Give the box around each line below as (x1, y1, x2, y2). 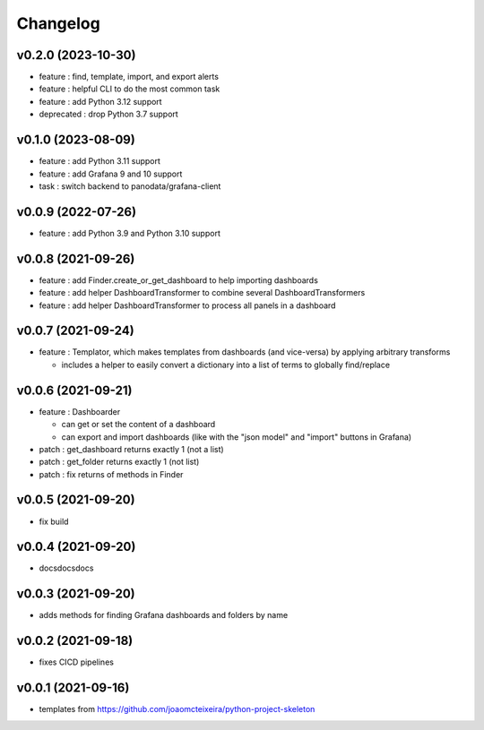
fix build (39, 516, 69, 527)
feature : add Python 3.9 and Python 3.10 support (39, 228, 221, 238)
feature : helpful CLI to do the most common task (39, 83, 220, 94)
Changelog (16, 13, 100, 33)
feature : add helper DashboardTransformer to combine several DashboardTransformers (39, 288, 366, 298)
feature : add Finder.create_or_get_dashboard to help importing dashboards (39, 274, 318, 286)
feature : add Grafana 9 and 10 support (39, 168, 183, 179)
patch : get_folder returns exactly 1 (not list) (39, 457, 200, 468)
